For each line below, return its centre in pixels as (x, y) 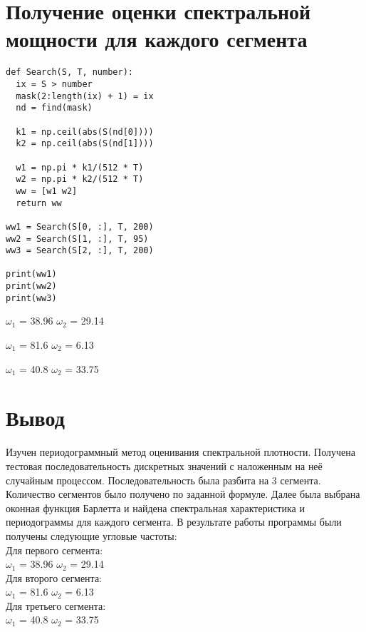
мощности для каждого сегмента (157, 39)
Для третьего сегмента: (56, 605)
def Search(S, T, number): (69, 72)
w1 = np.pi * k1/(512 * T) (80, 167)
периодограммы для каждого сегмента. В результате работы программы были (174, 522)
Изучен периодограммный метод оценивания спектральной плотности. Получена (181, 452)
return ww (39, 203)
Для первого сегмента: (54, 550)
